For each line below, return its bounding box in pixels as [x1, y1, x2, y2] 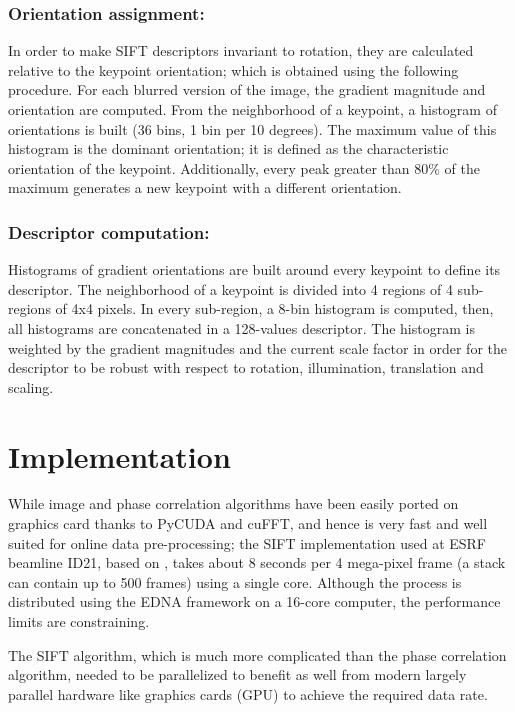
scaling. [8, 376, 54, 397]
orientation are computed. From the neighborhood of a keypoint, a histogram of [8, 99, 497, 119]
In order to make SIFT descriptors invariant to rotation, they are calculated [8, 40, 474, 61]
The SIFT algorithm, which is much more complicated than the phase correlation [8, 644, 507, 665]
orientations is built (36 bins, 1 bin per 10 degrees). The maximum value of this [8, 118, 497, 139]
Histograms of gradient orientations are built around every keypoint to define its [8, 259, 501, 280]
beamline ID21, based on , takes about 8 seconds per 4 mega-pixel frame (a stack [8, 552, 506, 573]
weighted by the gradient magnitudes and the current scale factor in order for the [8, 337, 507, 358]
